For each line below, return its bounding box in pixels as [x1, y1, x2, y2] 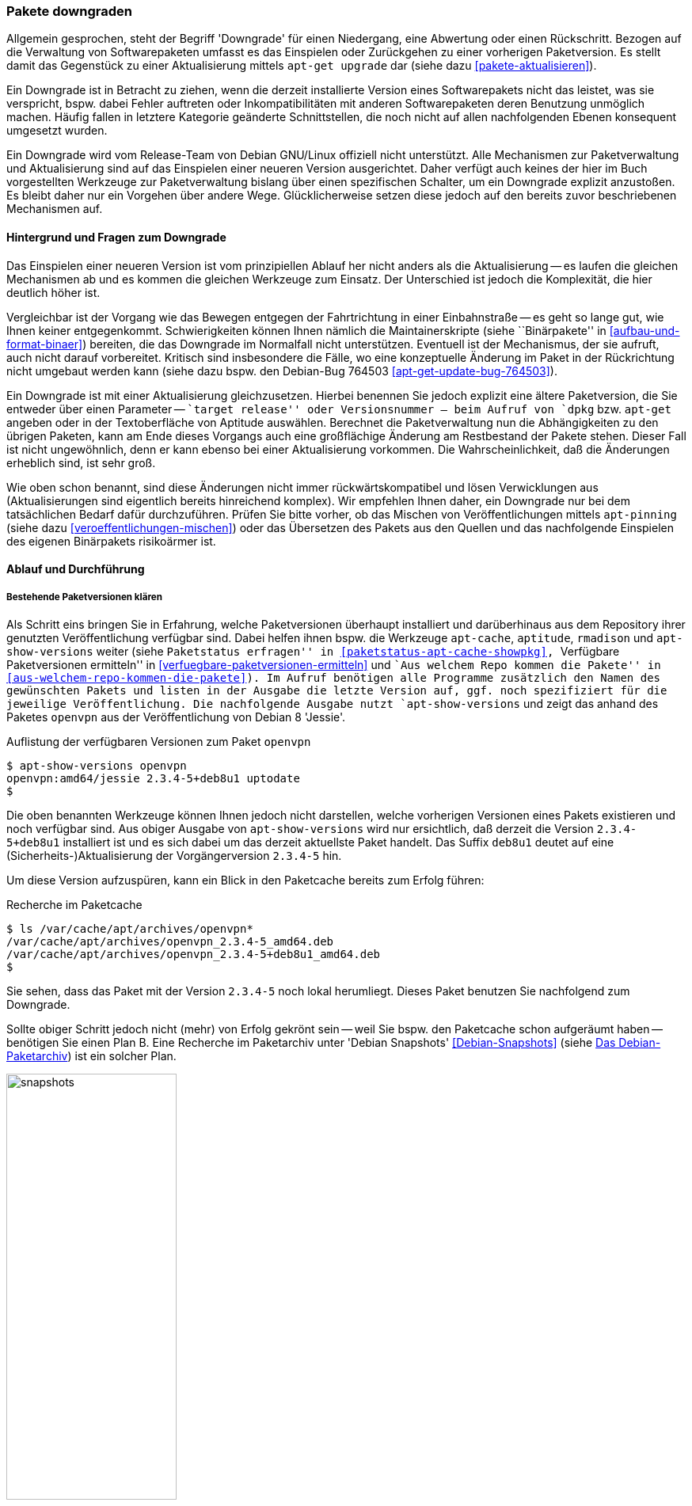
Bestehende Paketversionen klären [6, 591, 163, 603]
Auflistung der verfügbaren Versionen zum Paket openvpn [6, 734, 311, 748]
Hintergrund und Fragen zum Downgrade [6, 230, 226, 244]
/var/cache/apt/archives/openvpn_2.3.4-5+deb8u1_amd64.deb [6, 947, 381, 960]
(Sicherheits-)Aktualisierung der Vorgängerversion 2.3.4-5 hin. [6, 848, 342, 862]
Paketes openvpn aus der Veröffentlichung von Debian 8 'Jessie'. [6, 709, 346, 724]
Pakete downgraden [6, 3, 132, 19]
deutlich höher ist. [6, 285, 101, 299]
